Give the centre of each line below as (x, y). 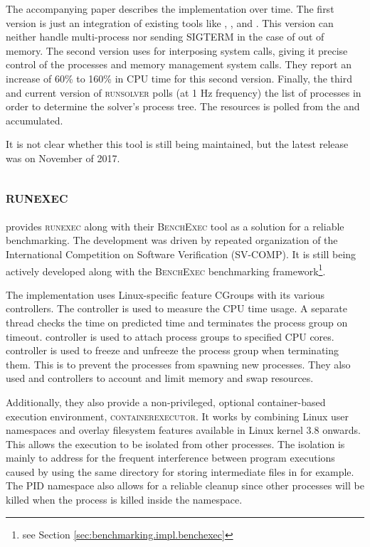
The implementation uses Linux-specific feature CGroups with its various (165, 294)
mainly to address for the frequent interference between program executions (170, 458)
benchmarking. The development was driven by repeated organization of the (172, 240)
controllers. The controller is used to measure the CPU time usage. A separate (176, 308)
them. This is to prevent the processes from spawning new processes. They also (178, 364)
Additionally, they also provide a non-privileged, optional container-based (166, 402)
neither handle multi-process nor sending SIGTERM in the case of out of (165, 37)
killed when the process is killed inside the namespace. (124, 500)
